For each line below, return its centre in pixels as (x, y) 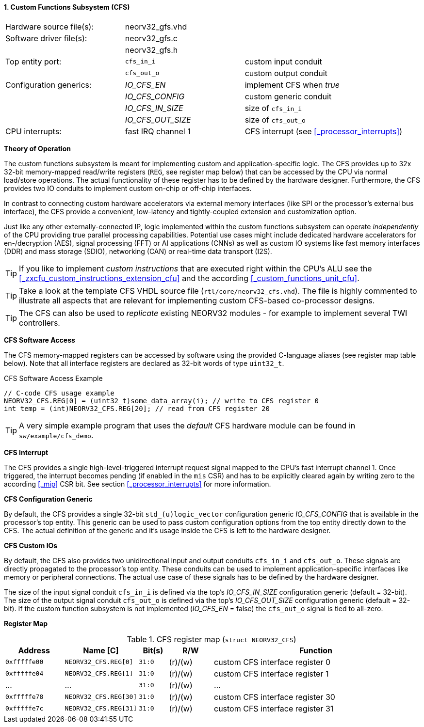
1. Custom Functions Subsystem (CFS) (67, 7)
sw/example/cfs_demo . (56, 435)
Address (34, 650)
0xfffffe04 (24, 674)
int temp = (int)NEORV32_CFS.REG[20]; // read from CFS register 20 (137, 408)
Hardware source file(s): (50, 26)
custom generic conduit (288, 96)
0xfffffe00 (24, 662)
